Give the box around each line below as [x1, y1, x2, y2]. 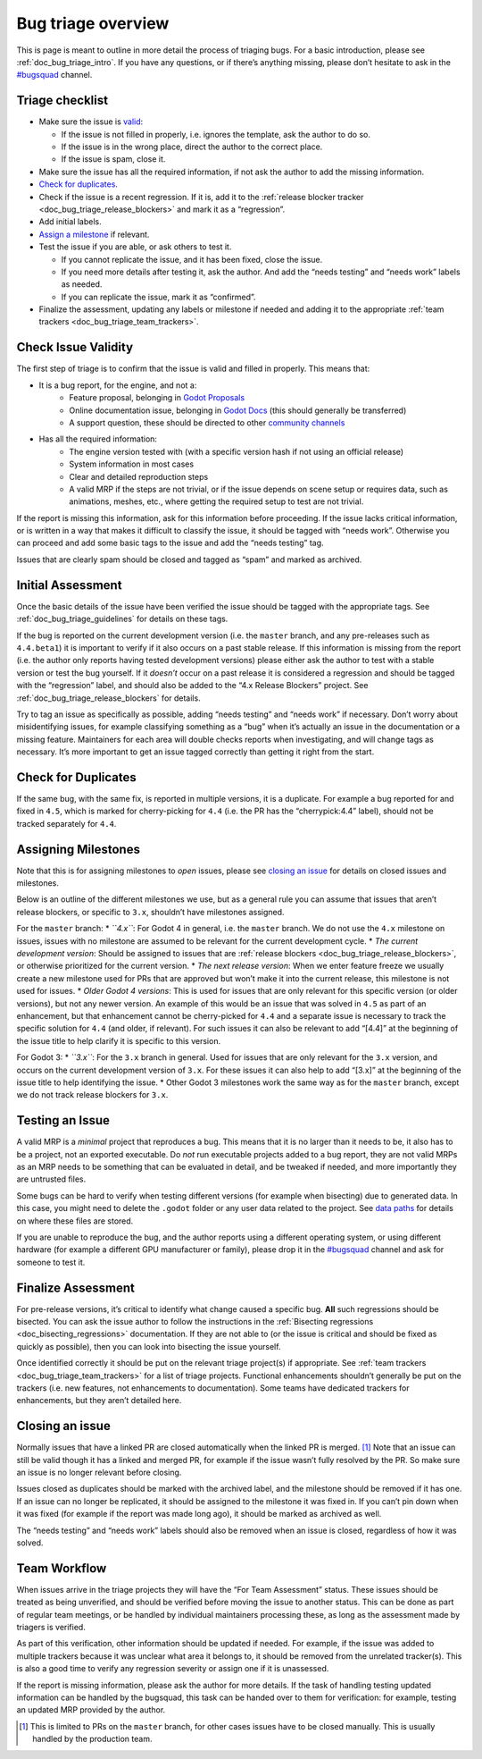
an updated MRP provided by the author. [16, 1704, 166, 1715]
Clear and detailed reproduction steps [69, 471, 209, 482]
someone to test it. [16, 1257, 86, 1267]
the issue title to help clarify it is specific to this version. [16, 1035, 221, 1046]
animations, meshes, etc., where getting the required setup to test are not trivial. [69, 496, 364, 507]
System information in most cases [69, 459, 195, 469]
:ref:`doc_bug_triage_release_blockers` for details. [16, 693, 201, 703]
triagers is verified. [16, 1622, 87, 1633]
